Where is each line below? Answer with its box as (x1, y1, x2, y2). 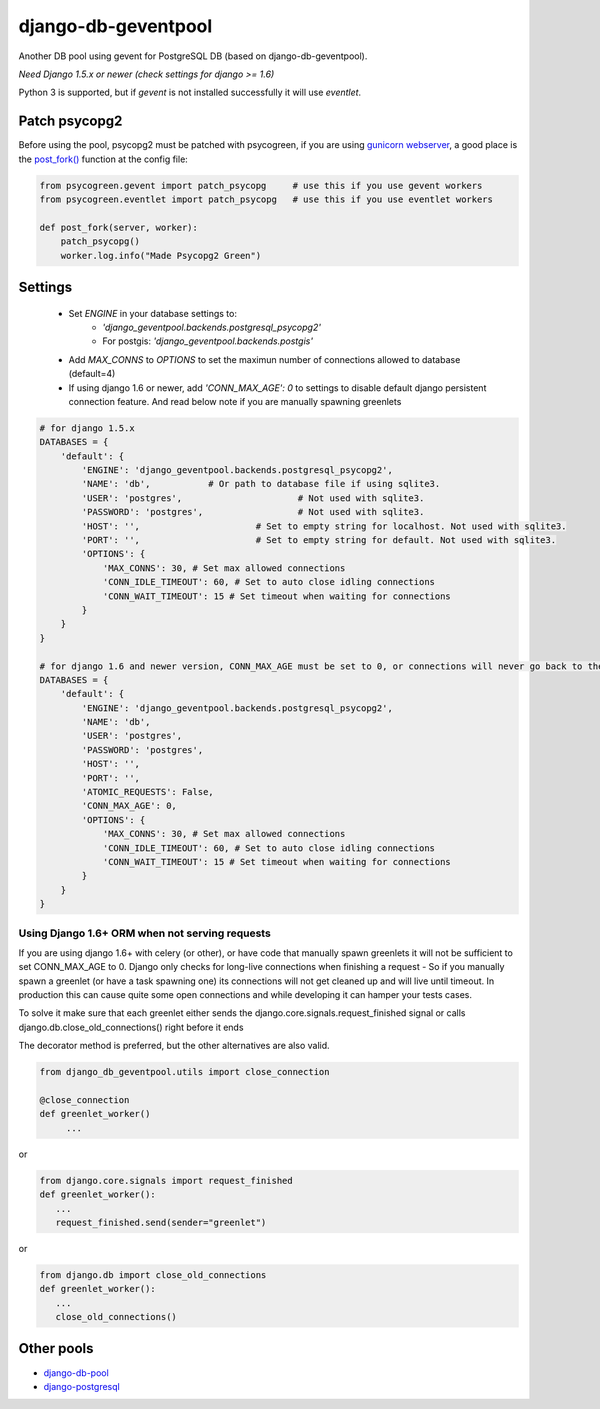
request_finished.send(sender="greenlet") (55, 1216, 267, 1228)
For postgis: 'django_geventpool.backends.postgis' (102, 335, 314, 347)
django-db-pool (43, 1366, 109, 1379)
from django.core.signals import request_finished (39, 1175, 294, 1186)
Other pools (18, 1340, 94, 1357)
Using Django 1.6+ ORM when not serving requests (18, 926, 272, 940)
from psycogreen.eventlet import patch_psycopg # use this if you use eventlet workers (39, 194, 494, 205)
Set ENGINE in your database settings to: (68, 307, 237, 319)
